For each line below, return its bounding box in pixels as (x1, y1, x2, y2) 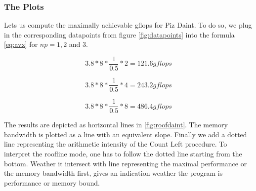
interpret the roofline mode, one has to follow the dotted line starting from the (4, 148, 242, 158)
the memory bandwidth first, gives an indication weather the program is (4, 168, 223, 178)
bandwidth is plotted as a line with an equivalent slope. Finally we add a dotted (4, 129, 247, 139)
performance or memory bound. (4, 177, 100, 188)
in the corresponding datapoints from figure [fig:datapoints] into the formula (4, 29, 235, 39)
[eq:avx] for (4, 39, 38, 49)
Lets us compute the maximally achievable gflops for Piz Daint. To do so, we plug (4, 20, 252, 30)
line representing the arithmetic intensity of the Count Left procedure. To (4, 139, 227, 149)
